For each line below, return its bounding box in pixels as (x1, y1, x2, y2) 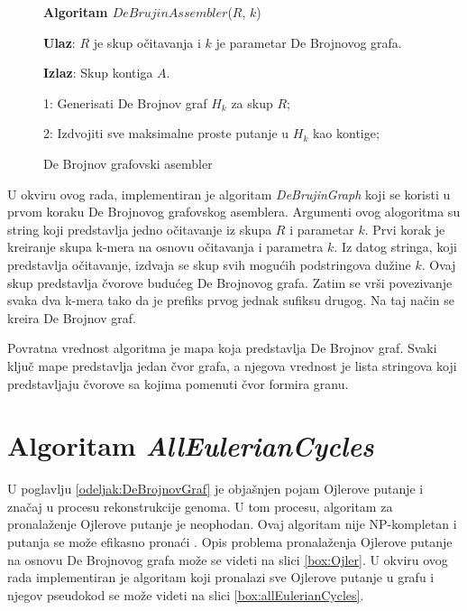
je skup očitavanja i (93, 32, 201, 51)
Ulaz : (43, 32, 76, 51)
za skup (231, 93, 273, 112)
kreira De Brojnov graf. (7, 308, 136, 327)
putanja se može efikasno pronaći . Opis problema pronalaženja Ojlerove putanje (7, 532, 453, 551)
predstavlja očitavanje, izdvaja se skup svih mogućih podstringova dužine (7, 255, 411, 273)
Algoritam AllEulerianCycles (7, 427, 374, 465)
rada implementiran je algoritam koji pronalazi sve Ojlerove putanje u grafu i (7, 568, 435, 587)
